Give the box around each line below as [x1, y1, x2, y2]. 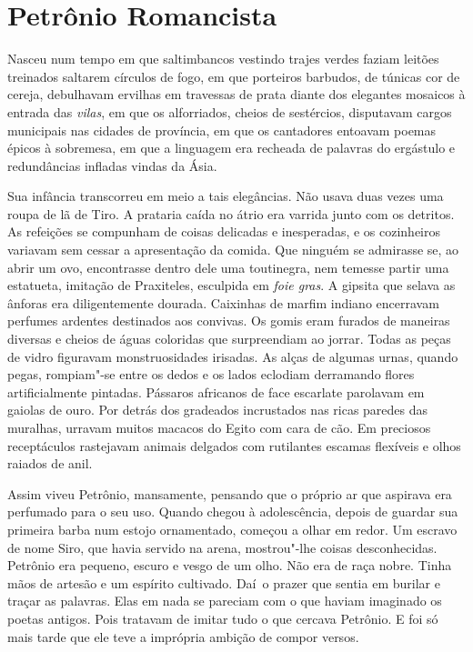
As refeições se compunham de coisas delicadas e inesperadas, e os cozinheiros [7, 222, 441, 241]
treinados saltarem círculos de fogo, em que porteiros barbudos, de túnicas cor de [7, 66, 460, 85]
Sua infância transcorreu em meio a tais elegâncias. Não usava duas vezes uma [7, 186, 444, 206]
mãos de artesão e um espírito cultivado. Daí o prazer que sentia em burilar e [7, 573, 440, 592]
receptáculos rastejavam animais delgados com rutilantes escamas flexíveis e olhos [7, 436, 461, 455]
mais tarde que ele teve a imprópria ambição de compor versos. [7, 627, 359, 646]
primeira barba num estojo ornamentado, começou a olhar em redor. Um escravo [7, 519, 458, 538]
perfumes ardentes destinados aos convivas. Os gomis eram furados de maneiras [7, 311, 450, 330]
